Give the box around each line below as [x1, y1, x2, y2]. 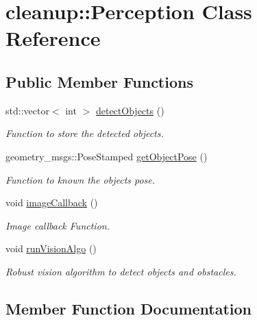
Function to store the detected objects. [5, 126, 164, 140]
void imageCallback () [5, 195, 98, 210]
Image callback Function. [5, 218, 110, 232]
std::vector [5, 103, 49, 117]
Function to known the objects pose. [5, 172, 156, 186]
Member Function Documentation [5, 297, 252, 319]
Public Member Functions [5, 71, 193, 92]
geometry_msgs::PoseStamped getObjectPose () [5, 149, 208, 163]
